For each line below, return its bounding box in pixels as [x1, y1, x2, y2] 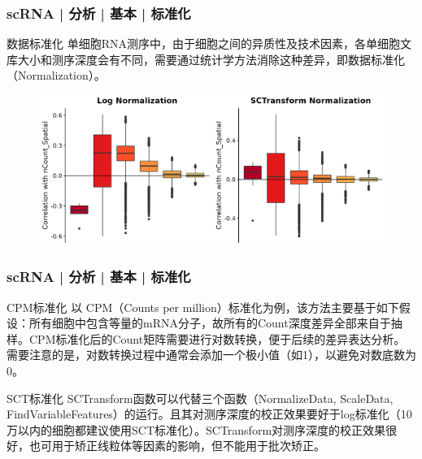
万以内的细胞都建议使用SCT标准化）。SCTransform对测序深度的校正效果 [7, 421, 386, 438]
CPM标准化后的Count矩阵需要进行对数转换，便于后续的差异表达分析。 [28, 330, 406, 347]
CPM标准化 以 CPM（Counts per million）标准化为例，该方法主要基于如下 [7, 298, 399, 315]
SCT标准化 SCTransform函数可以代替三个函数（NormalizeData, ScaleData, [7, 389, 394, 406]
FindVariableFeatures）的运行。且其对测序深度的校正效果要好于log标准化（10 [7, 405, 412, 422]
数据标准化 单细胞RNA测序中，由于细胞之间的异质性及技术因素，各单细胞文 [7, 35, 411, 52]
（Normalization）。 [7, 67, 106, 84]
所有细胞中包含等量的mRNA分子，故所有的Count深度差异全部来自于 [28, 314, 391, 331]
